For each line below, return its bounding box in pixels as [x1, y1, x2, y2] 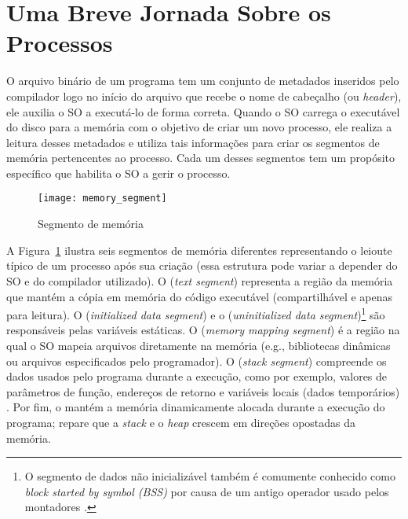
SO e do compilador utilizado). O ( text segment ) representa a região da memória [6, 272, 393, 289]
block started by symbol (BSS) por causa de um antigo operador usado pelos [24, 483, 389, 499]
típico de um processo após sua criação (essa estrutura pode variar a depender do [6, 257, 398, 274]
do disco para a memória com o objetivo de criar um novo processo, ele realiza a [6, 119, 392, 135]
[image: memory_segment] [38, 193, 167, 204]
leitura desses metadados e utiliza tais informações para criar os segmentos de [6, 134, 380, 150]
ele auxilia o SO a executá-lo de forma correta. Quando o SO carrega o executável [6, 103, 400, 120]
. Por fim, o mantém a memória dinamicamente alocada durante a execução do [6, 399, 385, 415]
